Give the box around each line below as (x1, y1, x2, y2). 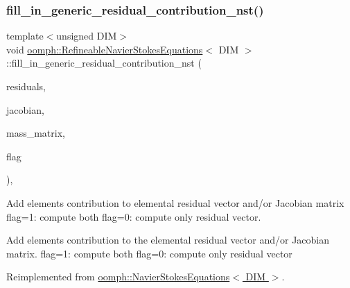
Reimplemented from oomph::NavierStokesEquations (6, 269, 230, 284)
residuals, (6, 79, 46, 93)
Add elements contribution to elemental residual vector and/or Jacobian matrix (6, 195, 344, 210)
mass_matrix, (6, 126, 65, 140)
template (6, 28, 44, 43)
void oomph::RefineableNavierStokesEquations (6, 42, 203, 56)
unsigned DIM (56, 28, 117, 43)
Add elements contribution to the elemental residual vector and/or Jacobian (6, 232, 330, 247)
